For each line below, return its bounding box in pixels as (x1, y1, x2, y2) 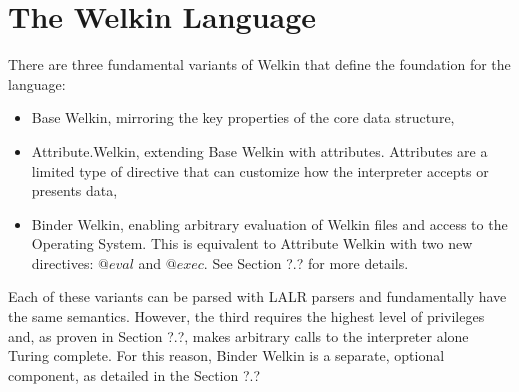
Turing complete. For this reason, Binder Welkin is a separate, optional (8, 345, 445, 366)
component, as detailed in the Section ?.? (8, 364, 261, 385)
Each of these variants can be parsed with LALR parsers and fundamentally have (8, 286, 507, 307)
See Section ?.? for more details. (212, 252, 409, 273)
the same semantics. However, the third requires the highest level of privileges (8, 306, 485, 327)
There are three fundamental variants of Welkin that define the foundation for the (8, 54, 511, 75)
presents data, (31, 180, 118, 201)
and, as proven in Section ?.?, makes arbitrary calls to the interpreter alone (8, 325, 469, 346)
